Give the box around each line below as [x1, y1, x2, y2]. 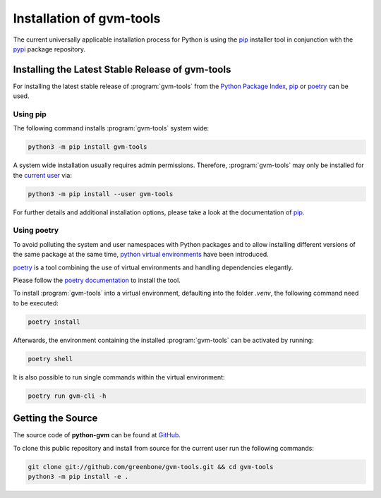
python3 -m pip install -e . [28, 473, 129, 480]
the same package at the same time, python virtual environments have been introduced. [13, 250, 270, 259]
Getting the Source [13, 413, 98, 425]
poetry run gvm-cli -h [28, 391, 107, 400]
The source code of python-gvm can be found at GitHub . [13, 431, 181, 439]
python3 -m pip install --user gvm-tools [28, 190, 174, 198]
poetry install [28, 317, 80, 326]
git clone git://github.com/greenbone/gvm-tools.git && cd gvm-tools [28, 463, 274, 470]
